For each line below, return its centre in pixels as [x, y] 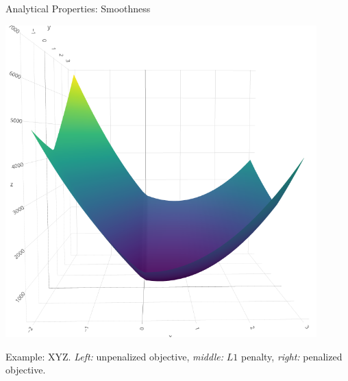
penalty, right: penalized [291, 356]
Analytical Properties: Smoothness [78, 8]
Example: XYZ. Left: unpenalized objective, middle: [115, 356]
